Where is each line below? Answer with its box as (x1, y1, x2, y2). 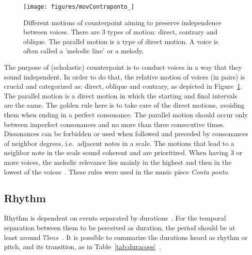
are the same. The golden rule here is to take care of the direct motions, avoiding (4, 100, 245, 110)
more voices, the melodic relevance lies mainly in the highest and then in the (4, 157, 232, 167)
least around (4, 232, 41, 242)
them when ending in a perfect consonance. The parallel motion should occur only (4, 110, 248, 119)
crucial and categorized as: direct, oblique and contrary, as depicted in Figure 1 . (4, 81, 242, 91)
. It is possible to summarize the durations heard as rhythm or (62, 232, 248, 242)
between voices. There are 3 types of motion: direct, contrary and (23, 27, 218, 37)
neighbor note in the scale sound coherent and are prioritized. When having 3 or (4, 147, 242, 158)
